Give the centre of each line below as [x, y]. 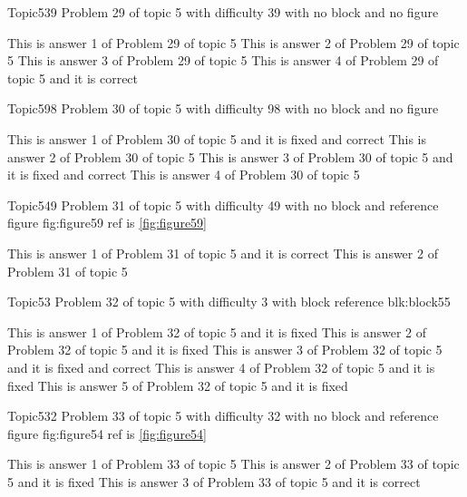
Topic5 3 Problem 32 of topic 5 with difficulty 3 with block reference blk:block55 [229, 302]
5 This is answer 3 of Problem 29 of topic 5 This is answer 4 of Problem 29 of [223, 60]
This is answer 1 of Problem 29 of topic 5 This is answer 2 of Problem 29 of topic [233, 42]
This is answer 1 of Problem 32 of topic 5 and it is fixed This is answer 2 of [217, 331]
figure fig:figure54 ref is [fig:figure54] [107, 433]
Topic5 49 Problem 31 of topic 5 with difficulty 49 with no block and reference [223, 205]
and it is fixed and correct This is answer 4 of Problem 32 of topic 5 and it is [221, 367]
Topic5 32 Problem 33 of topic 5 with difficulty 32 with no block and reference [223, 416]
